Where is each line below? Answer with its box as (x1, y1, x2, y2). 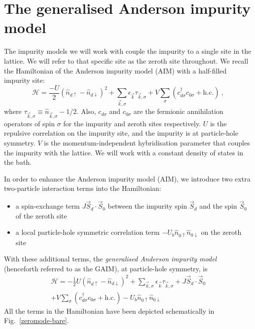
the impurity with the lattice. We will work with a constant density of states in (4, 147, 243, 157)
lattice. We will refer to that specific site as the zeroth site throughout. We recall (4, 55, 249, 66)
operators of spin (4, 118, 55, 128)
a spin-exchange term (15, 201, 80, 211)
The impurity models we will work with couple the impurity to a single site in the (4, 46, 252, 56)
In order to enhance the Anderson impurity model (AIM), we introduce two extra (4, 173, 251, 183)
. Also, (76, 106, 96, 116)
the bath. (4, 157, 32, 167)
